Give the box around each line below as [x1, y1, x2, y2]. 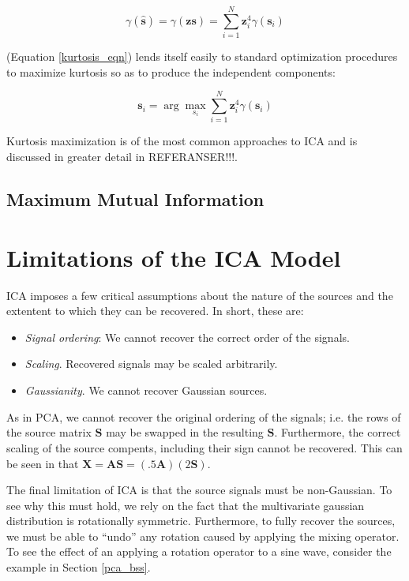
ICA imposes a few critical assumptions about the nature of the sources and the [6, 287, 393, 303]
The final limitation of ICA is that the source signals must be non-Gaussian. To [6, 482, 392, 498]
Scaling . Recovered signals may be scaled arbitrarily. [24, 355, 278, 372]
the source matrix [6, 424, 92, 440]
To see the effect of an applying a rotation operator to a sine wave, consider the [6, 543, 392, 560]
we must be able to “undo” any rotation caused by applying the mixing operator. [6, 527, 400, 544]
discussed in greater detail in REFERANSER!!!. [6, 148, 238, 165]
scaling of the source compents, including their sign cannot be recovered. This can [6, 439, 403, 455]
